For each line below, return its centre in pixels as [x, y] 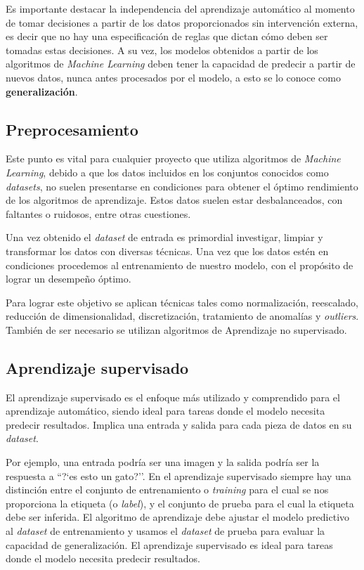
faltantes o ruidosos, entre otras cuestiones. [98, 213]
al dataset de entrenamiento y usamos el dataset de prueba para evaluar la [165, 531]
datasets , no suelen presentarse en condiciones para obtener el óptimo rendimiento [182, 186]
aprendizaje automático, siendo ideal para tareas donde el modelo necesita [165, 411]
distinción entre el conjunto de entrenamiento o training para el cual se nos [167, 490]
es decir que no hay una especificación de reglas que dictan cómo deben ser [167, 36]
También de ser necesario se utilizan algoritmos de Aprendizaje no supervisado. [176, 329]
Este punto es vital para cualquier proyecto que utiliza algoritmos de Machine [173, 158]
